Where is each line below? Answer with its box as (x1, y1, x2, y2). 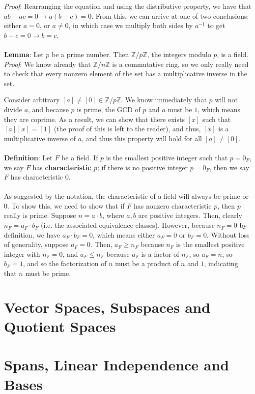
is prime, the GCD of (77, 104, 141, 114)
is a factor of (141, 248, 179, 259)
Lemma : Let (4, 49, 44, 59)
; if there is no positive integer (97, 162, 188, 172)
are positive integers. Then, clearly (138, 210, 242, 220)
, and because (28, 104, 69, 114)
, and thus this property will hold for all (82, 133, 202, 143)
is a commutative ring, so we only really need (112, 59, 249, 69)
